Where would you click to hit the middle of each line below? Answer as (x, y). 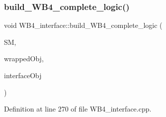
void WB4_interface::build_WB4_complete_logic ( (83, 25)
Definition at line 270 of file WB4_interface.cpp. (78, 109)
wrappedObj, (24, 58)
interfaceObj (23, 75)
